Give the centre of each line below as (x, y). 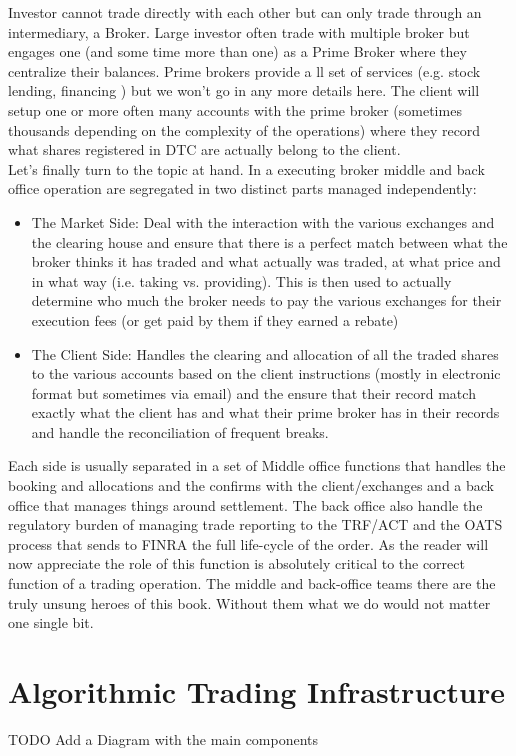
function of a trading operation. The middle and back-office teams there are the (252, 583)
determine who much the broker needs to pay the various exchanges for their (266, 300)
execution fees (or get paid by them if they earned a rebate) (215, 319)
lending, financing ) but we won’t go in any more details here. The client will (244, 90)
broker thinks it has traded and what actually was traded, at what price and (266, 261)
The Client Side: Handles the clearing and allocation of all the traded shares (265, 353)
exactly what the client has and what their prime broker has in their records (265, 412)
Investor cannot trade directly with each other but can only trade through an (245, 12)
